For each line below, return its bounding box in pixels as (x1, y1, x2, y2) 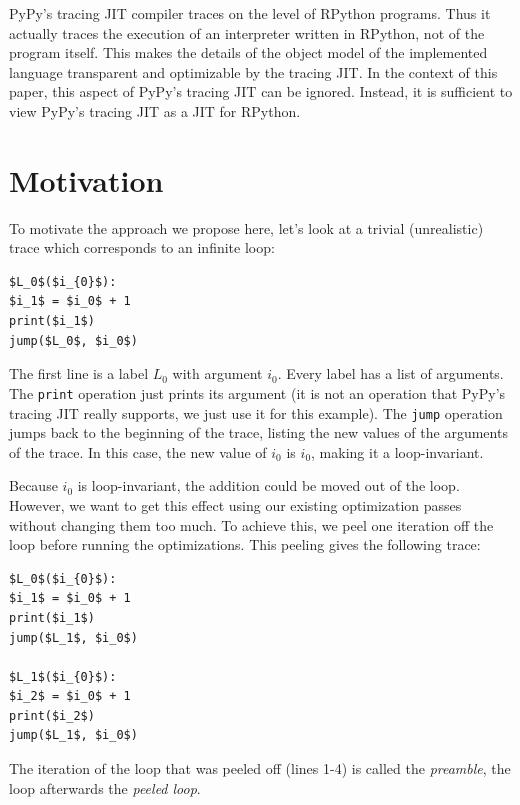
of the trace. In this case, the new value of (9, 441, 267, 462)
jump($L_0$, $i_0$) (9, 333, 138, 348)
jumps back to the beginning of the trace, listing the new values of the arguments (9, 422, 508, 443)
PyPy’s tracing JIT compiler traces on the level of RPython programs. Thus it (9, 3, 491, 23)
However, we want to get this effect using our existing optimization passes (9, 494, 462, 515)
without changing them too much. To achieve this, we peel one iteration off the (9, 514, 494, 535)
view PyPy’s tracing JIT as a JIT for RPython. (9, 100, 301, 121)
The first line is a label (9, 363, 149, 384)
